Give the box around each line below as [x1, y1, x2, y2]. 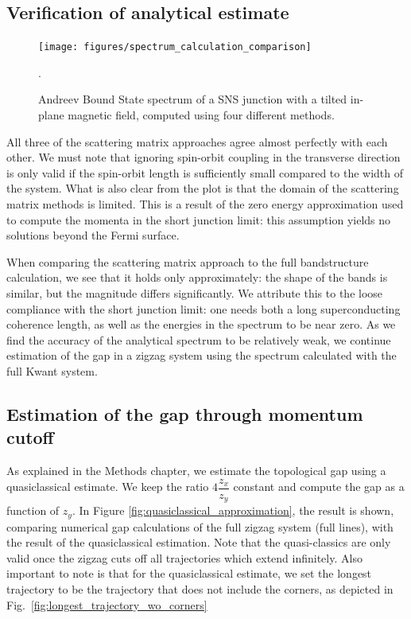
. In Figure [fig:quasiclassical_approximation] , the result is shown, [72, 502, 394, 519]
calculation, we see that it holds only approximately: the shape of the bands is [6, 269, 388, 286]
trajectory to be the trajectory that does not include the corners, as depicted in [6, 581, 394, 598]
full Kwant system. [6, 362, 98, 379]
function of [6, 502, 60, 519]
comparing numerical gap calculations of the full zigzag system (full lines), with [6, 518, 394, 535]
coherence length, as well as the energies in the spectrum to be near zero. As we [6, 316, 396, 333]
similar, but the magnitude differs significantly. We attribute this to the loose [6, 284, 383, 301]
